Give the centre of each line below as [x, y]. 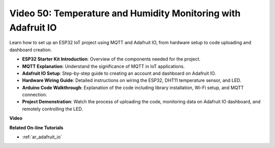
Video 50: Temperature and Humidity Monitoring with [125, 13]
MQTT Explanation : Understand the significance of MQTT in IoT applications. [104, 66]
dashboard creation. [31, 50]
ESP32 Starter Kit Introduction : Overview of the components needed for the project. [111, 59]
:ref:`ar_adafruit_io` [42, 137]
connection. [35, 95]
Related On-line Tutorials [36, 128]
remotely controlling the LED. [53, 109]
